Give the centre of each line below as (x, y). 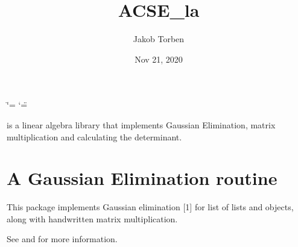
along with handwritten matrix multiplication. (92, 218)
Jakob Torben (159, 39)
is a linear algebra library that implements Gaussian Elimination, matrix (141, 124)
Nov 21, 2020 (159, 59)
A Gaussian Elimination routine (142, 178)
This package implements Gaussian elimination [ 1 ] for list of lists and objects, (150, 207)
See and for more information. (62, 239)
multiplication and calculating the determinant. (94, 136)
